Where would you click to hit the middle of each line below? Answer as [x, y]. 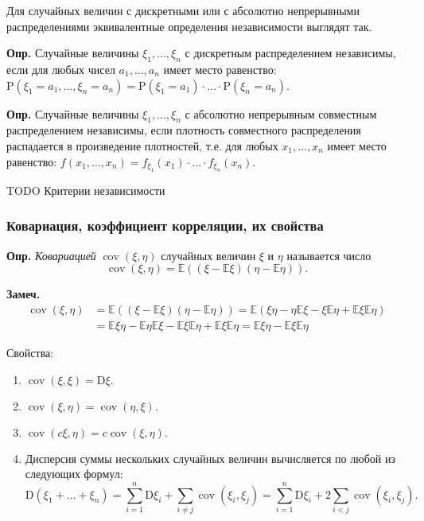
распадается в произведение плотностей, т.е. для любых [142, 145]
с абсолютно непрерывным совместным [281, 113]
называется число [329, 255]
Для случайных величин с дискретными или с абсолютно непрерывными [183, 10]
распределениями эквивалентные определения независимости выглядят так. [189, 26]
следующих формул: [74, 474]
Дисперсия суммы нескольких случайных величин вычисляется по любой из [210, 458]
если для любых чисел [61, 69]
